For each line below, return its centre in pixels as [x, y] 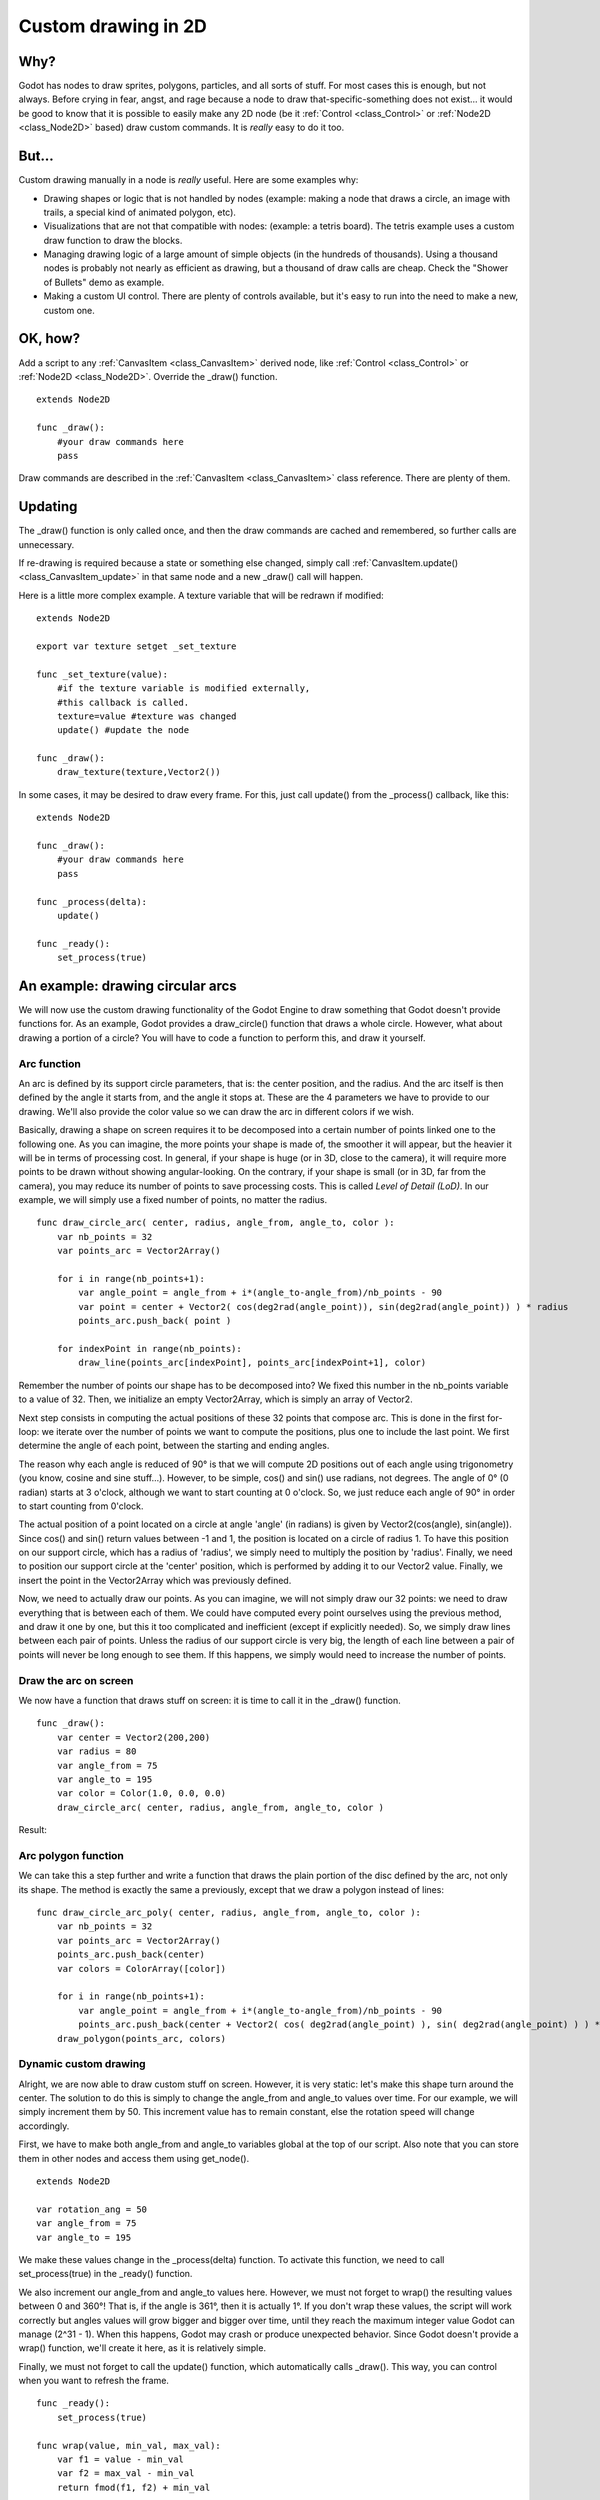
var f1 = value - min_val [120, 2459]
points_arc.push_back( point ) [155, 1321]
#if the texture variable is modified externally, [183, 688]
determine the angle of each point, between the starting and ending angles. [174, 1446]
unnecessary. [46, 544]
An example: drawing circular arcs [127, 985]
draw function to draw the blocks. [113, 240]
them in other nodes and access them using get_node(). [134, 2158]
